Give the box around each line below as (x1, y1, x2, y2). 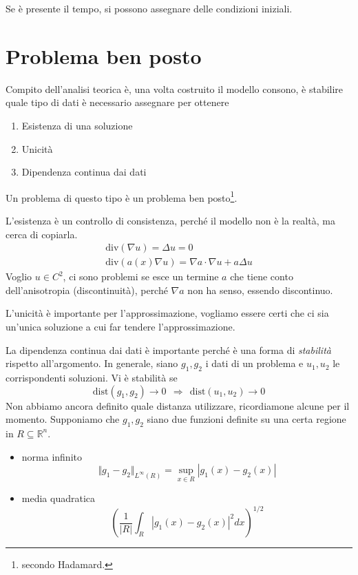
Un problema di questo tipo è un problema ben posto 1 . (6, 188, 238, 205)
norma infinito (21, 449, 82, 463)
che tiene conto (230, 269, 293, 284)
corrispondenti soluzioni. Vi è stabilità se (6, 370, 178, 384)
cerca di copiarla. (6, 227, 78, 241)
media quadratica (21, 491, 96, 505)
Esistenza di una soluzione (21, 118, 133, 132)
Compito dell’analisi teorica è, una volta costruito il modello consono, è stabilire (6, 81, 344, 96)
